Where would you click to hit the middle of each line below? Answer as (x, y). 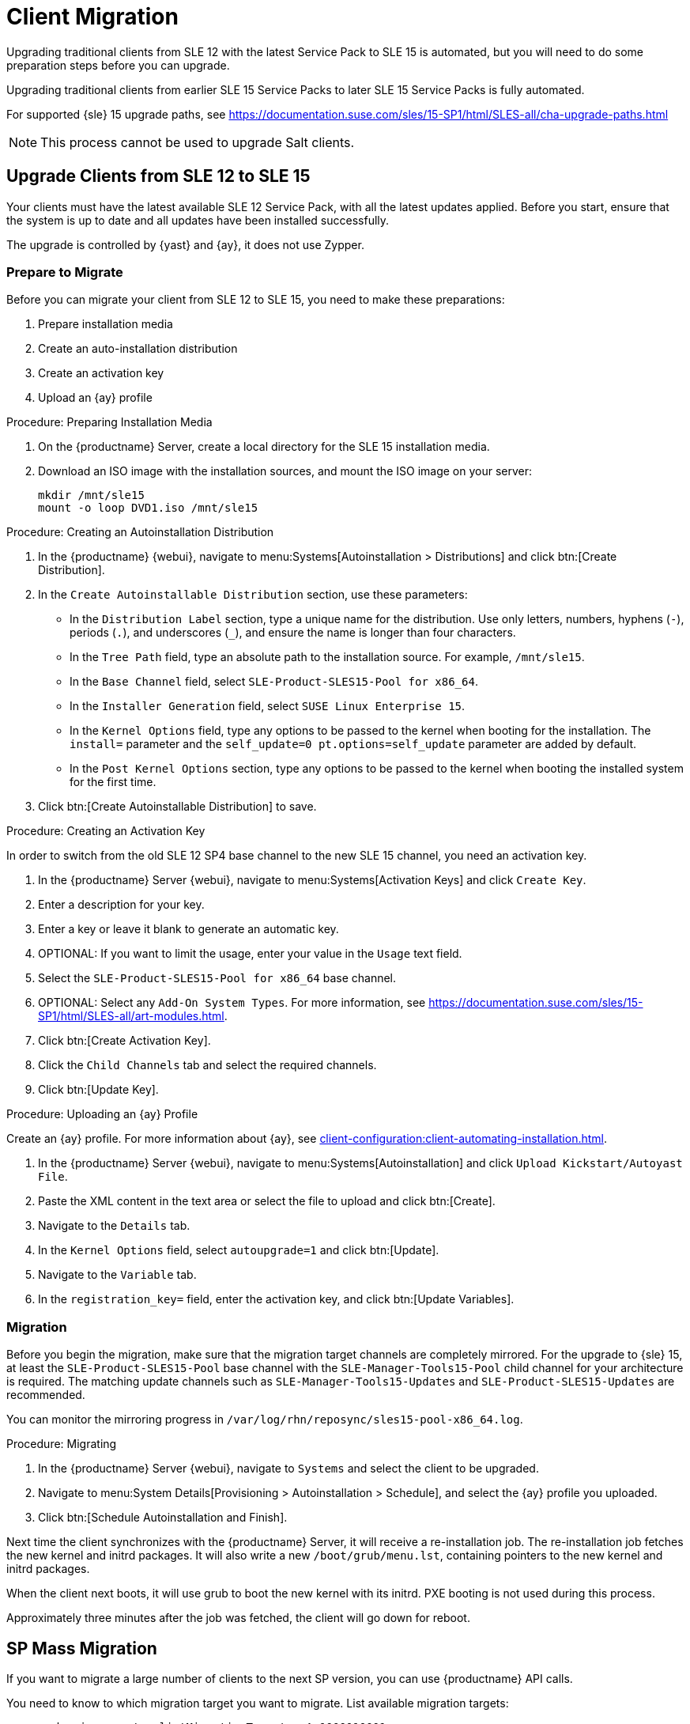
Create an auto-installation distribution (138, 349)
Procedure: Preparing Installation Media (109, 422)
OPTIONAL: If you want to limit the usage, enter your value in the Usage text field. (250, 954)
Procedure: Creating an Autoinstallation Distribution (140, 532)
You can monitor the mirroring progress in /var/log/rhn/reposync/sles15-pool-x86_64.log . (265, 1420)
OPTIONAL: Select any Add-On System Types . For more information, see (232, 1003)
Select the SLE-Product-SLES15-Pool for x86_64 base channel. (217, 978)
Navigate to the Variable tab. (117, 1275)
